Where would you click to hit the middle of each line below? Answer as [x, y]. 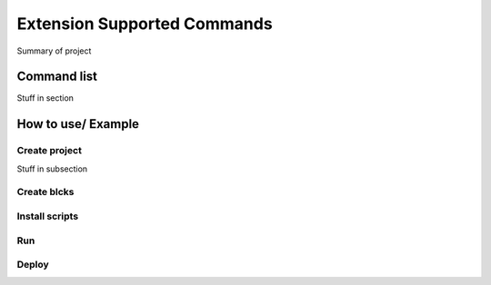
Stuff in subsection [52, 169]
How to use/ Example [78, 124]
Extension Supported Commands [145, 24]
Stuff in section [45, 98]
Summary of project [54, 51]
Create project [49, 151]
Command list [57, 77]
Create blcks [45, 192]
